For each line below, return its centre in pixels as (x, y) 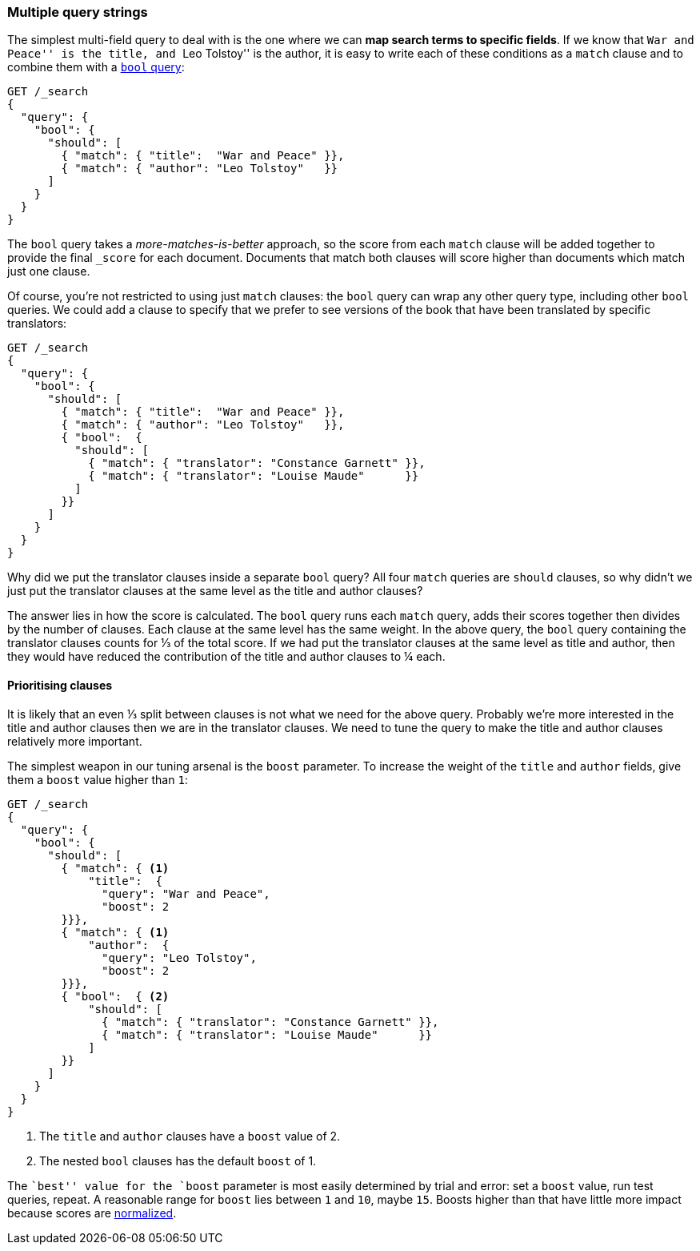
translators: (37, 324)
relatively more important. (75, 741)
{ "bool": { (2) (115, 996)
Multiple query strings (78, 12)
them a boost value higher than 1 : (98, 779)
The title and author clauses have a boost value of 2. (190, 1136)
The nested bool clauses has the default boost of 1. (178, 1160)
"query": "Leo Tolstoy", (179, 957)
